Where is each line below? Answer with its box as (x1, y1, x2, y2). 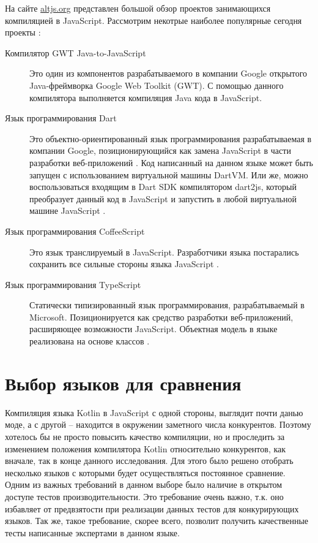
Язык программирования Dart (5, 112, 117, 124)
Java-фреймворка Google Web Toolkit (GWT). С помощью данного (29, 78, 284, 91)
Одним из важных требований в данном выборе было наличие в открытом (5, 478, 283, 491)
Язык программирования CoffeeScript (5, 224, 145, 237)
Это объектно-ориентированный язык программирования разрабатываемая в (29, 132, 312, 145)
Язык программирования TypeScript (5, 278, 141, 290)
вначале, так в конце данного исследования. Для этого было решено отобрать (5, 454, 294, 467)
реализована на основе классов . (29, 335, 150, 347)
